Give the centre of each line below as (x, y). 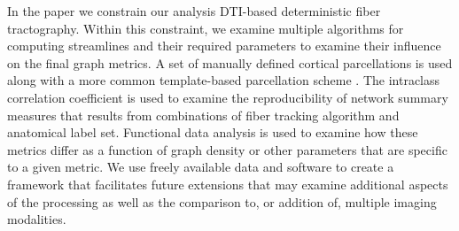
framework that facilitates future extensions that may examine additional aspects (228, 184)
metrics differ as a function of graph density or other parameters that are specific (227, 149)
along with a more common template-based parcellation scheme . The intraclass (224, 80)
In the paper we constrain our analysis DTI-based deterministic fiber (194, 11)
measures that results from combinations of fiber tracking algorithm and (203, 115)
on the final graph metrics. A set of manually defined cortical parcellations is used (230, 62)
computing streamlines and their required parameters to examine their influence (224, 46)
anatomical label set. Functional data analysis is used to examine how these (213, 132)
